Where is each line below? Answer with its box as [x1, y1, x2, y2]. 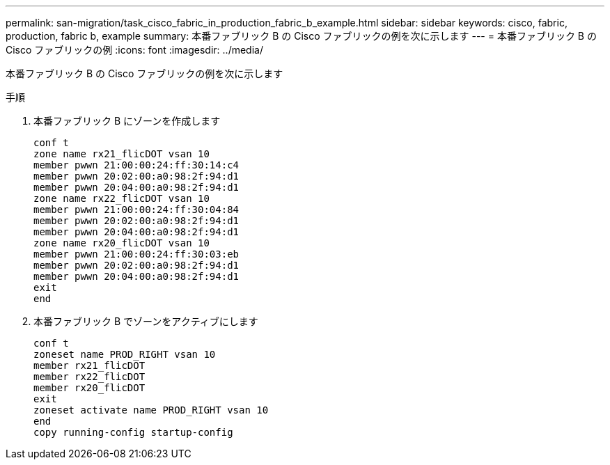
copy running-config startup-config [33, 427, 233, 438]
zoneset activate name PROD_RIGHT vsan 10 [33, 404, 269, 416]
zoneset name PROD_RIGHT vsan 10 [33, 349, 216, 360]
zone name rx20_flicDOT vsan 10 [33, 237, 210, 249]
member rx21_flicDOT [33, 360, 146, 371]
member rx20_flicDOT [33, 382, 146, 393]
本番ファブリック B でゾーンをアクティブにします [33, 315, 258, 327]
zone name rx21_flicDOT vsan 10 [33, 148, 210, 159]
